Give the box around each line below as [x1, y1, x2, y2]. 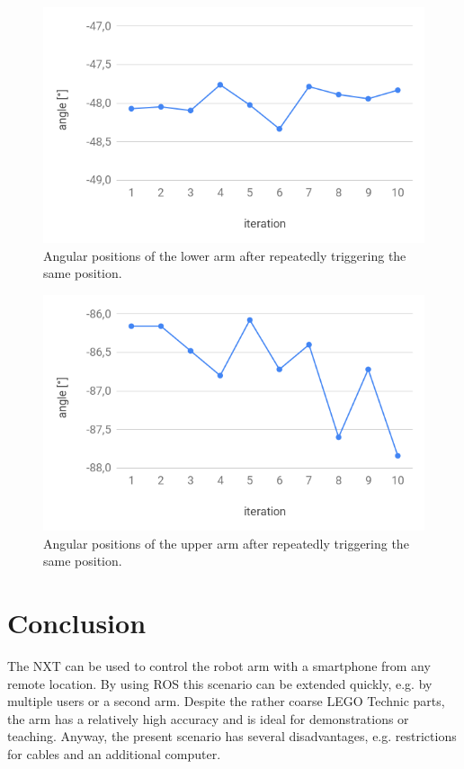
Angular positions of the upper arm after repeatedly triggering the [43, 533, 409, 552]
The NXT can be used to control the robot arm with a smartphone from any [7, 657, 431, 675]
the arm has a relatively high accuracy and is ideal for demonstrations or [7, 709, 409, 728]
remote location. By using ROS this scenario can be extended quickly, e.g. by [7, 674, 433, 693]
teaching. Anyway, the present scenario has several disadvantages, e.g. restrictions [7, 727, 457, 746]
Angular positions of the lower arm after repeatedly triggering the [43, 246, 406, 264]
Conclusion [7, 604, 147, 641]
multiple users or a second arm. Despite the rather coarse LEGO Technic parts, [7, 692, 445, 711]
